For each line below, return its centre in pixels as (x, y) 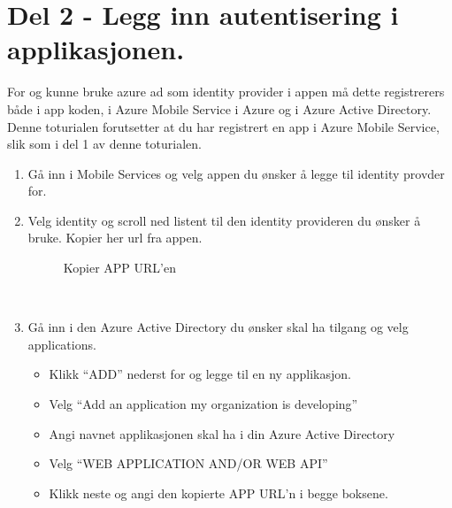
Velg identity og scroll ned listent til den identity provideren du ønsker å (224, 220)
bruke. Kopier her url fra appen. (115, 238)
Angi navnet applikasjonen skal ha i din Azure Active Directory (222, 433)
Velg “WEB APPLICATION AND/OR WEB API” (188, 463)
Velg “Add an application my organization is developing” (203, 404)
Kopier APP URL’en (120, 268)
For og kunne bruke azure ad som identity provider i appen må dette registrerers (226, 92)
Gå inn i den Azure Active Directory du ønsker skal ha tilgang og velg (218, 327)
